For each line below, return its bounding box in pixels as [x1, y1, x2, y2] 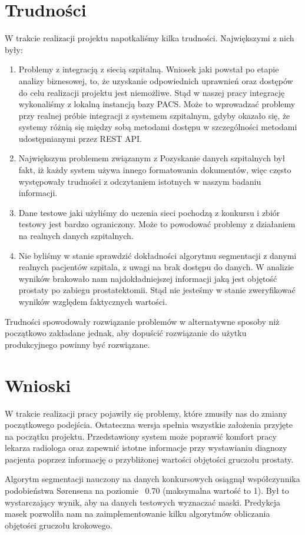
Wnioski [5, 373, 71, 397]
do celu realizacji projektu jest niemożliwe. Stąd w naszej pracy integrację [18, 86, 285, 98]
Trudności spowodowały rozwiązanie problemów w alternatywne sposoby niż [5, 315, 280, 327]
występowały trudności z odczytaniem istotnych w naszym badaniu [18, 175, 261, 187]
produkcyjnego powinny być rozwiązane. [5, 338, 150, 350]
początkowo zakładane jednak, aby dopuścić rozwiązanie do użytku [5, 327, 247, 339]
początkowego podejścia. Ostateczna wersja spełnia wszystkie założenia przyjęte [5, 418, 293, 431]
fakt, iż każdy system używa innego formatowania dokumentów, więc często [18, 164, 291, 176]
